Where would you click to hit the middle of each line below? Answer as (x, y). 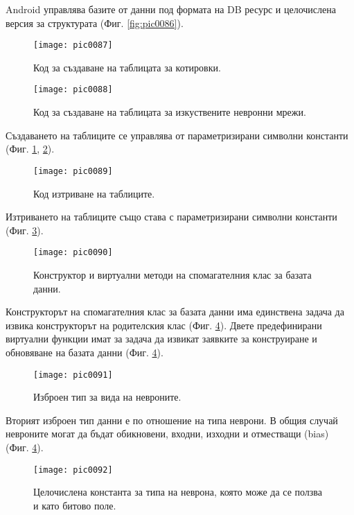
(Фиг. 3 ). (25, 230)
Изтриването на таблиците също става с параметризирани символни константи (171, 217)
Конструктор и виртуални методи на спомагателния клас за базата (172, 274)
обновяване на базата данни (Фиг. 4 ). (85, 352)
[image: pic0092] (73, 470)
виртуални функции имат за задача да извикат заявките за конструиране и (161, 339)
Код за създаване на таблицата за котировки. (127, 67)
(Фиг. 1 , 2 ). (30, 149)
